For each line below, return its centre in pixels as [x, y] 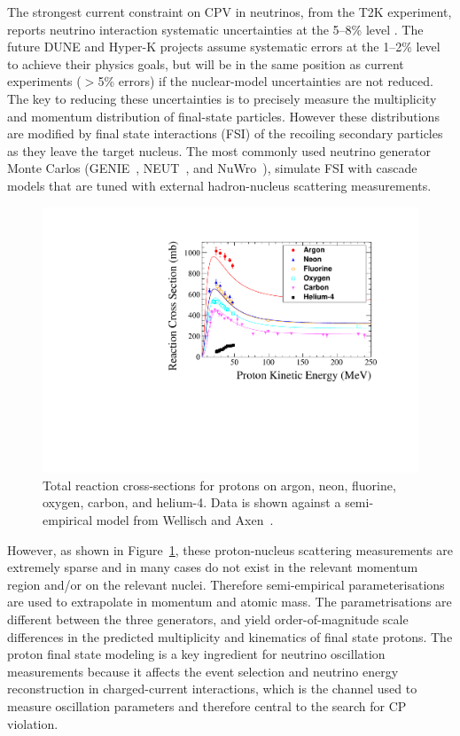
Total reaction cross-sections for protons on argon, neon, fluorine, [219, 485]
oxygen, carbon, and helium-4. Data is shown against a [192, 502]
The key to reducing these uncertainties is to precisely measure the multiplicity [222, 98]
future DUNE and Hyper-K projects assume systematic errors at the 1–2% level [224, 47]
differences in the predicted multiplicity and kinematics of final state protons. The [230, 636]
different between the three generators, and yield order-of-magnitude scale [208, 619]
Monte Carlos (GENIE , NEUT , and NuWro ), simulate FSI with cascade [212, 168]
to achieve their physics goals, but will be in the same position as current [206, 63]
